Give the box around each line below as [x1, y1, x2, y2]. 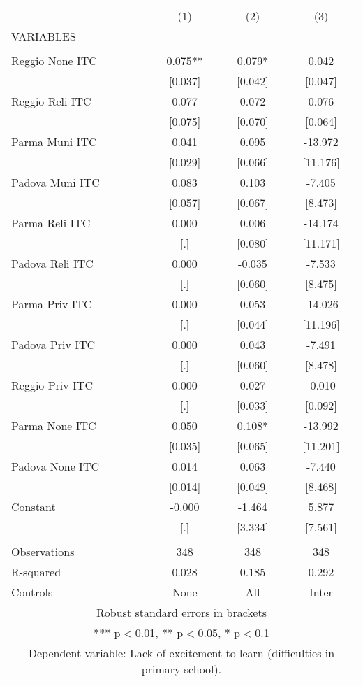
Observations [11, 543, 75, 559]
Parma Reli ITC [11, 215, 91, 231]
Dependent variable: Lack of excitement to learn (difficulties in [28, 645, 335, 661]
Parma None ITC [11, 417, 96, 434]
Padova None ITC [11, 458, 99, 474]
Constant [11, 499, 56, 515]
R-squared [11, 564, 61, 580]
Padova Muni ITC [11, 174, 100, 190]
